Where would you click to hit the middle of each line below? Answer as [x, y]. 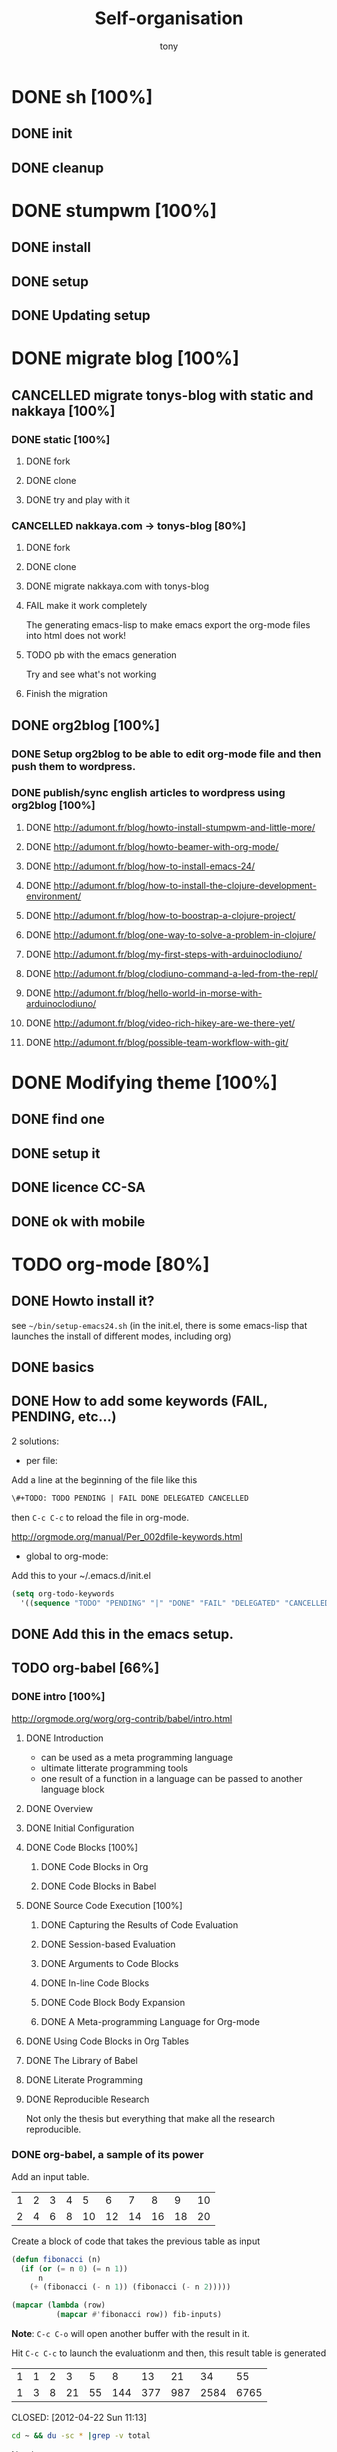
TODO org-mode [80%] [110, 1264]
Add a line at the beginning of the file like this [104, 1479]
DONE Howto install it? [83, 1301]
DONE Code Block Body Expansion [113, 2002]
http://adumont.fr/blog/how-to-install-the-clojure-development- [185, 885]
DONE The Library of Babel [81, 2060]
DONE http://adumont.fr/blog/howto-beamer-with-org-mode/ [152, 846]
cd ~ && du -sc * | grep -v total [81, 2436]
